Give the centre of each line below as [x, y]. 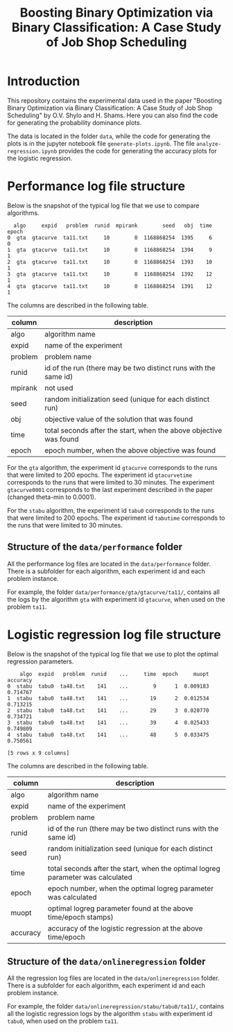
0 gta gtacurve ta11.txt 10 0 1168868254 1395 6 [110, 237]
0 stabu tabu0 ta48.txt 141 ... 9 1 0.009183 [108, 686]
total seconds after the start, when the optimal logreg [134, 868]
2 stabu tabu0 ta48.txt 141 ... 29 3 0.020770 [108, 710]
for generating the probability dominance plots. [75, 122]
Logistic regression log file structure [114, 635]
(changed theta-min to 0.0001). [52, 497]
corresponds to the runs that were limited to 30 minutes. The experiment [111, 482]
